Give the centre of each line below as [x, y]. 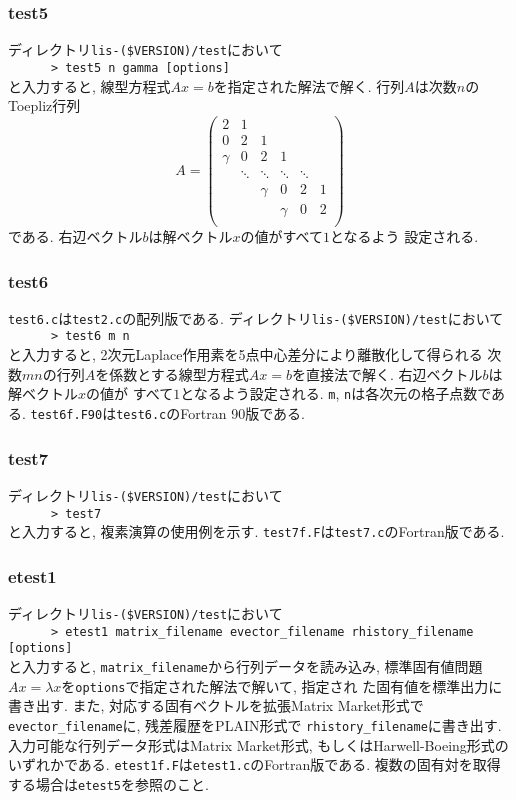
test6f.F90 [66, 414]
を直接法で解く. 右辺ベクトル [387, 373]
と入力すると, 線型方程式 [89, 85]
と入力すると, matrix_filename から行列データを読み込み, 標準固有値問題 [245, 666]
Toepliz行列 [44, 105]
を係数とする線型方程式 [172, 373]
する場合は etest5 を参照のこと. [108, 783]
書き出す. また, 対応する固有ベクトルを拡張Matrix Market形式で [216, 705]
